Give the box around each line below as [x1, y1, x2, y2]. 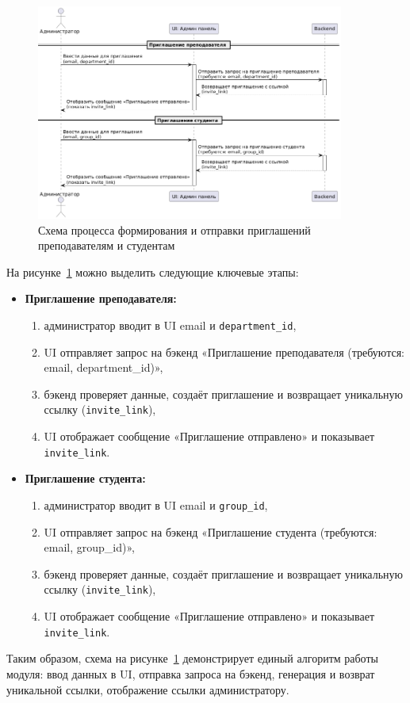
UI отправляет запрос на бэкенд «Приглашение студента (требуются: [44, 523, 377, 540]
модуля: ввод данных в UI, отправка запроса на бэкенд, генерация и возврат [6, 665, 375, 682]
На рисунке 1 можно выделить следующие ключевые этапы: [6, 263, 299, 280]
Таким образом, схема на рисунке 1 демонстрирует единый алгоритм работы [6, 650, 378, 667]
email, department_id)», [44, 359, 163, 376]
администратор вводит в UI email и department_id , [44, 317, 297, 334]
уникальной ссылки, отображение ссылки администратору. [6, 681, 289, 697]
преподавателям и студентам [38, 237, 175, 254]
